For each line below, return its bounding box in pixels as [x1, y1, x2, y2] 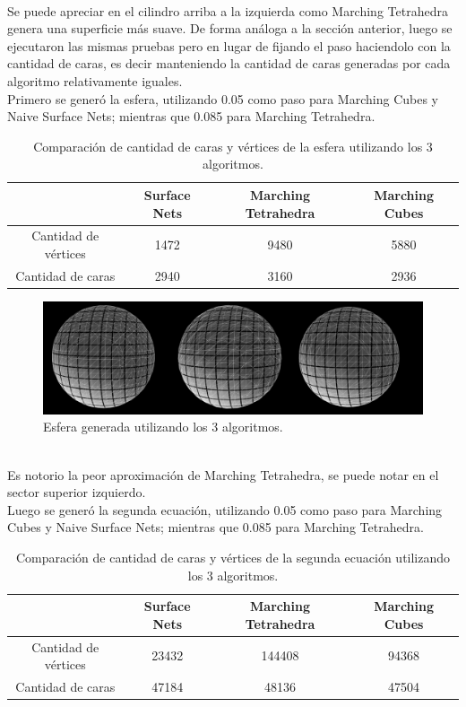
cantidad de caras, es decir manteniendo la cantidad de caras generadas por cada [7, 54, 451, 73]
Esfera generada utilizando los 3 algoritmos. [43, 417, 283, 436]
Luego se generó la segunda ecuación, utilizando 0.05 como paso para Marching [7, 500, 443, 519]
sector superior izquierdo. [7, 483, 146, 502]
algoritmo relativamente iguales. [7, 71, 183, 90]
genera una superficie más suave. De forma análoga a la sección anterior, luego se [7, 19, 453, 38]
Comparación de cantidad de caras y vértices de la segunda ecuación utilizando [15, 547, 451, 566]
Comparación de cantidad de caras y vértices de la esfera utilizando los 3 [33, 136, 433, 155]
